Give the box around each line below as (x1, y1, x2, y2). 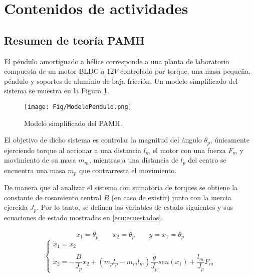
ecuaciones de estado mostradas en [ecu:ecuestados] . (4, 212, 163, 222)
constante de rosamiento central (4, 192, 102, 202)
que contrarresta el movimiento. (79, 165, 177, 175)
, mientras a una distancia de (89, 155, 178, 165)
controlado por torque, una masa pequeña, (120, 66, 250, 76)
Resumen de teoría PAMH (4, 32, 145, 48)
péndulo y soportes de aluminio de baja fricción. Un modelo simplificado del (4, 75, 238, 86)
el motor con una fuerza (152, 145, 226, 155)
